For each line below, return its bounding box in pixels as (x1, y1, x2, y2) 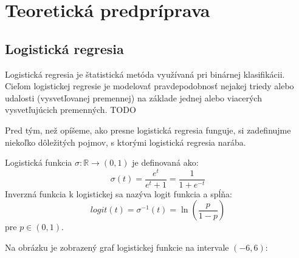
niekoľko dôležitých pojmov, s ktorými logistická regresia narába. (5, 135, 246, 148)
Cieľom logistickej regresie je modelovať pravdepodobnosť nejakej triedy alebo (5, 80, 294, 92)
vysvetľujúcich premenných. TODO (5, 103, 136, 116)
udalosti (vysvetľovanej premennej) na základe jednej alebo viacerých (5, 91, 262, 104)
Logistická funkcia (5, 156, 72, 169)
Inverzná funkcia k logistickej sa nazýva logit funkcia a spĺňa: (5, 187, 232, 200)
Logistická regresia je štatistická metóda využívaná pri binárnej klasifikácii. (5, 67, 285, 80)
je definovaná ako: (132, 156, 199, 169)
